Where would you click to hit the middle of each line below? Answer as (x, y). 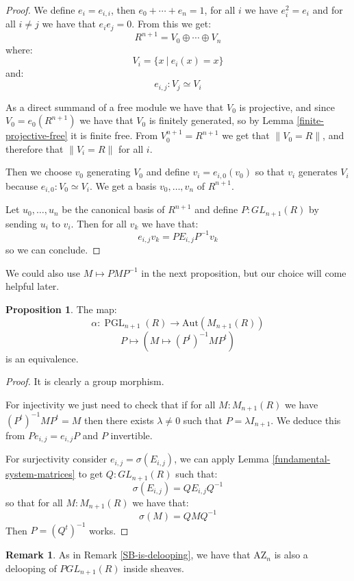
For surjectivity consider (56, 459)
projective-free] (37, 135)
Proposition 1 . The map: (61, 309)
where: (19, 49)
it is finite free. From (114, 135)
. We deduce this (306, 420)
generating (109, 172)
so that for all (34, 502)
